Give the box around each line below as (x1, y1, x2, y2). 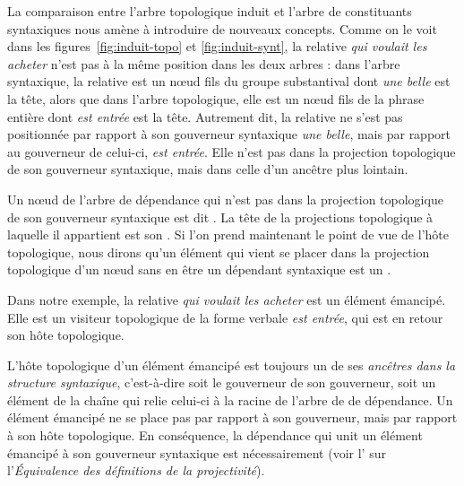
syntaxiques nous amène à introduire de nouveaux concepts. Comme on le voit (7, 19, 437, 38)
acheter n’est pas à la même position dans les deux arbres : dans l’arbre (7, 54, 400, 73)
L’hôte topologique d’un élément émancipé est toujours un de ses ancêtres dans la (7, 355, 456, 374)
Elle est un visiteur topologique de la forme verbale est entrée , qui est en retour (7, 308, 443, 326)
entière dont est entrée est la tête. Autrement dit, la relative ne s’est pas (7, 107, 403, 126)
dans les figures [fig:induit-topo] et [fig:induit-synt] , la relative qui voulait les (7, 37, 427, 56)
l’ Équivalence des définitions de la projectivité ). (7, 461, 265, 480)
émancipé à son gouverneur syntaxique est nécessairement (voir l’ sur (7, 443, 386, 462)
